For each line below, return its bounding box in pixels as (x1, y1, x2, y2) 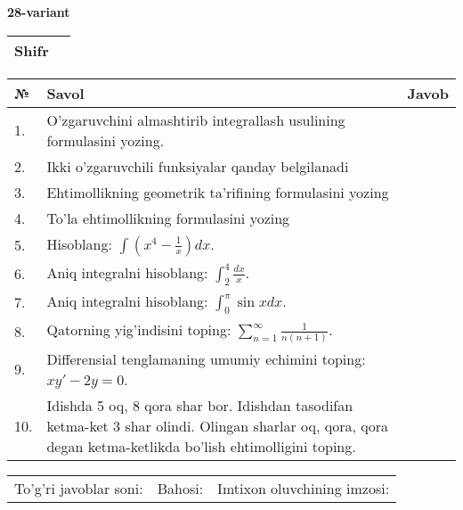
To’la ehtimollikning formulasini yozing (46, 207, 290, 228)
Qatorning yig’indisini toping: (46, 318, 231, 340)
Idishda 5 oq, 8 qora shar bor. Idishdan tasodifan (46, 394, 353, 415)
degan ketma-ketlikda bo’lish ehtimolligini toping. (46, 435, 356, 457)
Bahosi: (157, 477, 204, 498)
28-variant (7, 3, 70, 21)
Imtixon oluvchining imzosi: (217, 477, 390, 498)
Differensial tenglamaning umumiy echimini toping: (46, 348, 366, 369)
